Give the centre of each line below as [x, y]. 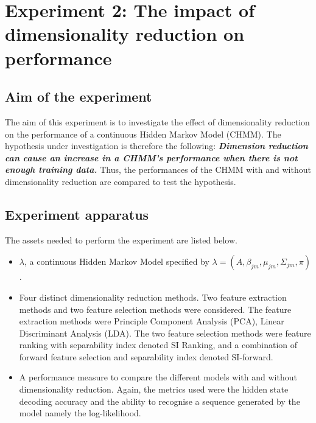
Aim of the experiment [79, 96]
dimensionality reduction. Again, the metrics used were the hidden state [154, 389]
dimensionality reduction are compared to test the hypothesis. [121, 181]
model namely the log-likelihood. [80, 413]
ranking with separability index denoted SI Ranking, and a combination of [158, 345]
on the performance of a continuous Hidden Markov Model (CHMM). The [143, 134]
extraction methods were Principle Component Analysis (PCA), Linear [152, 321]
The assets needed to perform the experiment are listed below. [121, 239]
